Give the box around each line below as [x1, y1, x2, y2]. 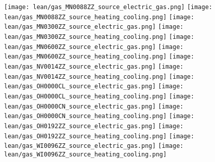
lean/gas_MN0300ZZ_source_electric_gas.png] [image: [4, 23, 184, 31]
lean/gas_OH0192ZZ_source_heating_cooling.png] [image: [4, 132, 194, 140]
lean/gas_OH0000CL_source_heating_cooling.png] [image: [4, 92, 194, 100]
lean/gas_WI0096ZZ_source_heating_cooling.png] [4, 150, 167, 158]
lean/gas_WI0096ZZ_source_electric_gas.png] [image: [4, 142, 184, 150]
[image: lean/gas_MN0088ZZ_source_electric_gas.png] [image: [4, 4, 212, 11]
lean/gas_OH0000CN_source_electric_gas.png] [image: [4, 102, 184, 110]
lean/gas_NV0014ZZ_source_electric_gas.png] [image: [4, 63, 184, 70]
